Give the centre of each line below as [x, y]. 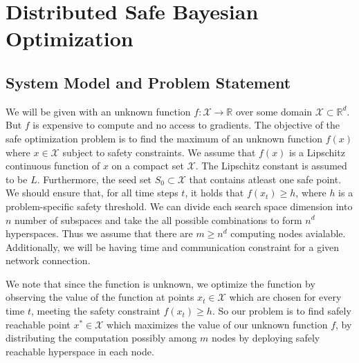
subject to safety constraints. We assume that [159, 152]
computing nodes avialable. [288, 233]
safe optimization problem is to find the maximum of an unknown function [164, 138]
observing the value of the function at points [100, 297]
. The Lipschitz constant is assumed [271, 166]
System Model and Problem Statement [148, 82]
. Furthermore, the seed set [94, 179]
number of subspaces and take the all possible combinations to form [158, 220]
